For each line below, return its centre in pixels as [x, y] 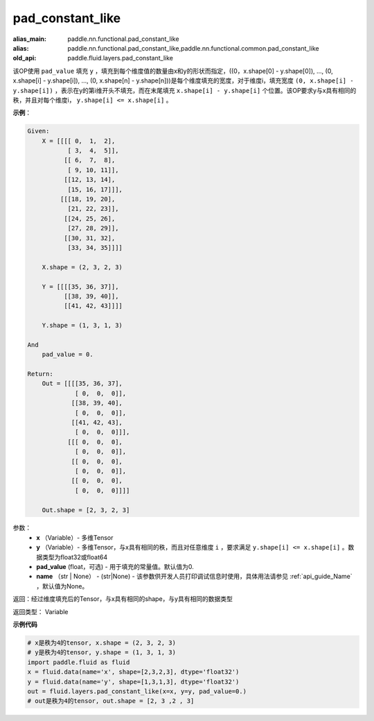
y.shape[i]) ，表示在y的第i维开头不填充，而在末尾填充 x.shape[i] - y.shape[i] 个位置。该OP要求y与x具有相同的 [185, 90]
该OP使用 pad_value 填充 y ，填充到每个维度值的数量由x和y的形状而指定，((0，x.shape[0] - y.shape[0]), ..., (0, [173, 71]
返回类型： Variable [41, 611]
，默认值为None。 [62, 586]
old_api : [25, 58]
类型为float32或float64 [75, 557]
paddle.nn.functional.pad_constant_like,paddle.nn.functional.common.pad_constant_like [193, 48]
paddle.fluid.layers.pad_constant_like [120, 58]
